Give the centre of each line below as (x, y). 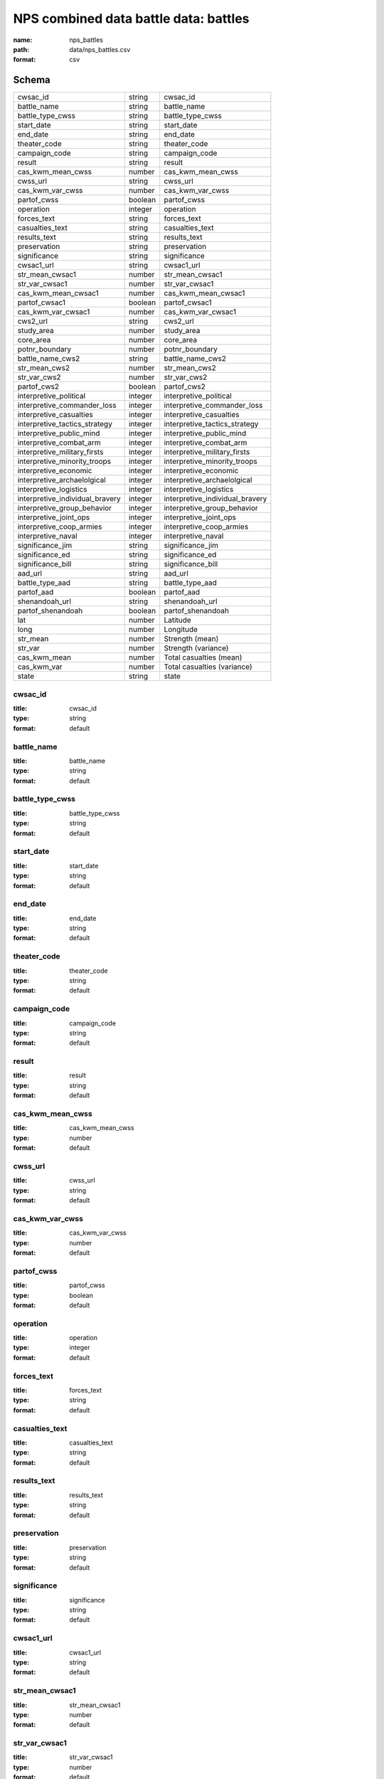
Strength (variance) (196, 648)
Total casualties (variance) (208, 667)
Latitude (177, 621)
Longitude (181, 630)
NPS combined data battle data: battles (131, 19)
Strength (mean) (191, 639)
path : (21, 49)
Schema (32, 80)
